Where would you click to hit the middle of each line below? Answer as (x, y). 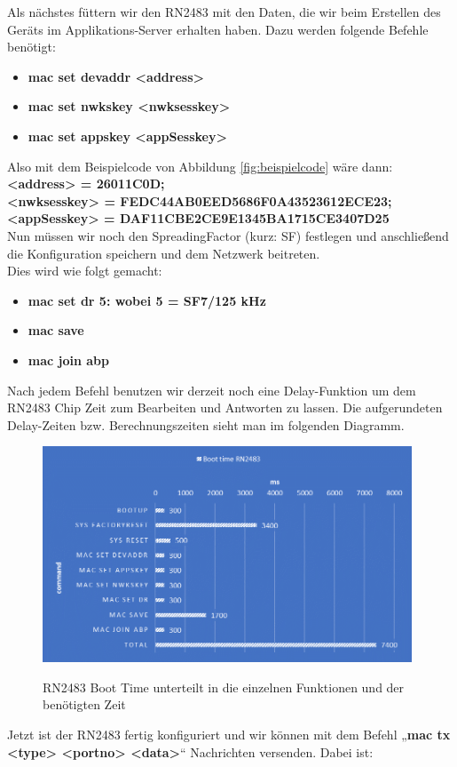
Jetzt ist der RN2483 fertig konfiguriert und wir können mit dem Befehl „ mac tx (229, 734)
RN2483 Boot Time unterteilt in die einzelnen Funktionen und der (224, 687)
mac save (56, 330)
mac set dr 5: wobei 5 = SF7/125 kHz (147, 300)
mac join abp (69, 360)
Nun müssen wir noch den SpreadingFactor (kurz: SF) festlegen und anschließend (228, 235)
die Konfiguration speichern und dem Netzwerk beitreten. (164, 253)
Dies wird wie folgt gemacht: (85, 271)
